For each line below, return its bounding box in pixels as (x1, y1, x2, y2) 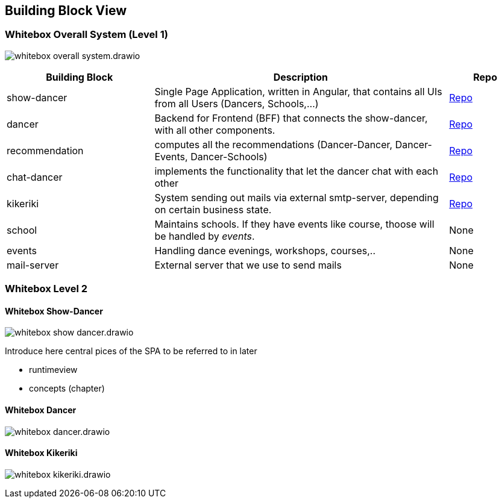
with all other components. (154, 123, 275, 136)
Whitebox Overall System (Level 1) (5, 28, 168, 41)
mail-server (7, 258, 59, 271)
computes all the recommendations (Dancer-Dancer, (154, 138, 393, 151)
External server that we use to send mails (154, 258, 342, 271)
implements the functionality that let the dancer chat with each (154, 164, 439, 177)
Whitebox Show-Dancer (5, 305, 103, 316)
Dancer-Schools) (190, 150, 268, 163)
